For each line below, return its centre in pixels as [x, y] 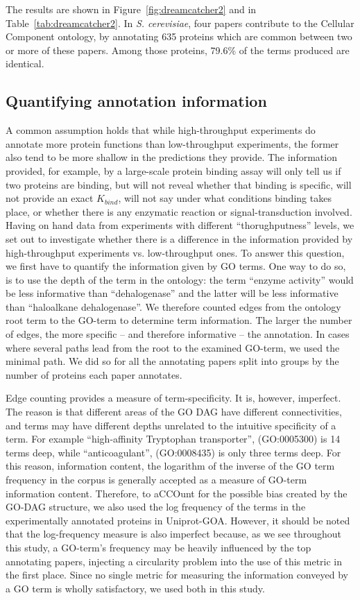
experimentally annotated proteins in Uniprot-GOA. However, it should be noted [178, 520]
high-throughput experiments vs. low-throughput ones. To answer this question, [175, 252]
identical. [25, 63]
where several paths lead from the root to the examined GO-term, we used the [173, 347]
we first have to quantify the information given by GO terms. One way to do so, [176, 266]
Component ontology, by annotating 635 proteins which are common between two [179, 36]
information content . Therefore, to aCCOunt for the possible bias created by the [177, 493]
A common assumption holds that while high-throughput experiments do [161, 130]
